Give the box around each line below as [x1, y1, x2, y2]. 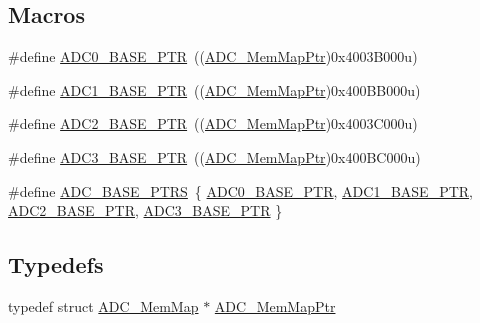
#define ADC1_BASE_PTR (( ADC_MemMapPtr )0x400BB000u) [8, 79, 421, 100]
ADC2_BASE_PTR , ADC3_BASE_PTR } [8, 200, 283, 221]
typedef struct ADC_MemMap [8, 295, 199, 316]
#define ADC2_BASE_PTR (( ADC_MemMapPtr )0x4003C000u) [8, 113, 418, 134]
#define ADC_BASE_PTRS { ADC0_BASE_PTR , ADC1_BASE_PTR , [8, 180, 473, 201]
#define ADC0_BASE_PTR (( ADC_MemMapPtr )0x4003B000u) [8, 46, 418, 67]
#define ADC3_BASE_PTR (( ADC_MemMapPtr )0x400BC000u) [8, 146, 421, 167]
